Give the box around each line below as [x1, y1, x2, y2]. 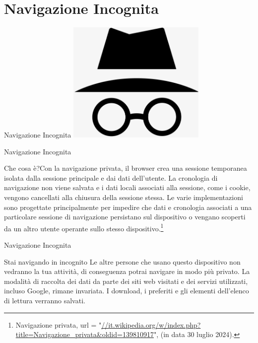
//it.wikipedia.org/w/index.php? [101, 319, 201, 330]
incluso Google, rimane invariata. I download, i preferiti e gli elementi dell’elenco [4, 285, 249, 296]
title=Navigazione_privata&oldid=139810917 [15, 329, 154, 340]
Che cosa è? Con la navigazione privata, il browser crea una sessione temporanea [4, 163, 247, 173]
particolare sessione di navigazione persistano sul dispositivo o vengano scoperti [4, 211, 246, 222]
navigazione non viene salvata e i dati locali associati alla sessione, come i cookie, [4, 182, 251, 193]
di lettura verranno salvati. [4, 295, 85, 305]
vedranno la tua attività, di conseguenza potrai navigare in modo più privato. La [4, 266, 250, 276]
